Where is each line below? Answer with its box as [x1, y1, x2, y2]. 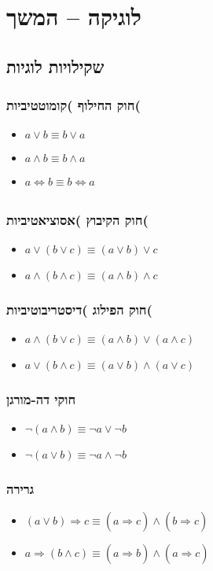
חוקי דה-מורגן [6, 389, 76, 409]
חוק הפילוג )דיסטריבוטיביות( [6, 299, 152, 319]
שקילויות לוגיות [6, 53, 105, 78]
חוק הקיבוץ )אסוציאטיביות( [6, 209, 149, 229]
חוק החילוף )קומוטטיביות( [6, 95, 141, 115]
